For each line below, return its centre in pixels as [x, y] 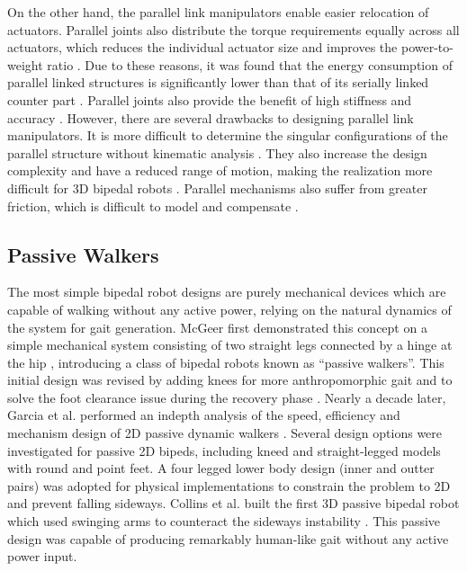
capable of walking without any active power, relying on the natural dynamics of [229, 309]
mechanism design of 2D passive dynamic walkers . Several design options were [225, 433]
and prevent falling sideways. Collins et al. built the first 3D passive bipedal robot [233, 503]
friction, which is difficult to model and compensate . [153, 205]
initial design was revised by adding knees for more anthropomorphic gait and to [230, 380]
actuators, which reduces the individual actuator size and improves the [202, 47]
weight [25, 64]
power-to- [427, 47]
